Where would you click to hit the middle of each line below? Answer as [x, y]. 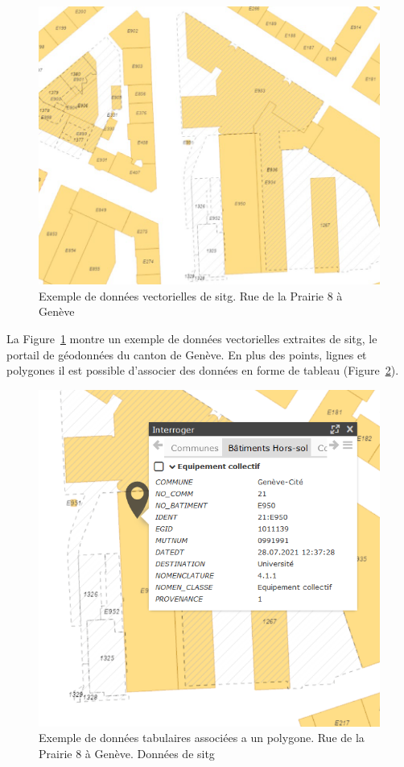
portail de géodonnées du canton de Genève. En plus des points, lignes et [187, 354]
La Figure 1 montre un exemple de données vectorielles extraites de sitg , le [192, 339]
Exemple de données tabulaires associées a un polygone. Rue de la [202, 738]
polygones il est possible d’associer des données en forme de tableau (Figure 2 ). [203, 370]
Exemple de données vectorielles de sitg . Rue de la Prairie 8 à [191, 295]
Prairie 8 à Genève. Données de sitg [127, 753]
